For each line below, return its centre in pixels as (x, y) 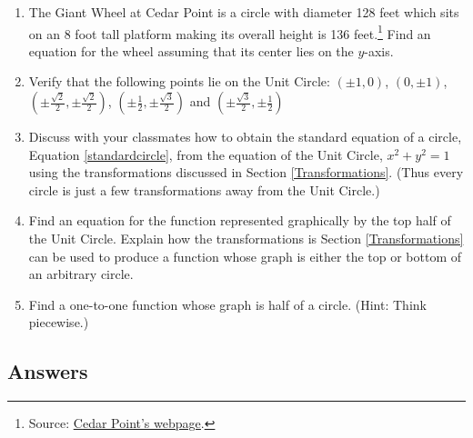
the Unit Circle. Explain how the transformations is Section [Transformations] (246, 238)
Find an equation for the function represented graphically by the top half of (240, 220)
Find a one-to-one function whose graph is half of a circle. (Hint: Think (227, 304)
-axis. (379, 50)
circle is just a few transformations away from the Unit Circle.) (204, 189)
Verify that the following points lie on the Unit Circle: (179, 81)
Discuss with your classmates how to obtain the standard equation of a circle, (245, 137)
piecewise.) (59, 322)
